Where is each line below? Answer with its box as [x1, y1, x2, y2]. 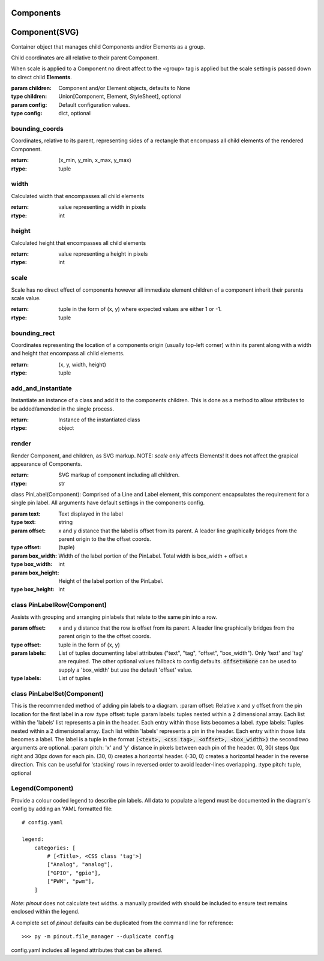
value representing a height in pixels [58, 250, 148, 258]
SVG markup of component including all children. [58, 471, 180, 478]
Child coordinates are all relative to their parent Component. [11, 54, 159, 61]
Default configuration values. [58, 101, 130, 108]
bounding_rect [11, 329, 55, 337]
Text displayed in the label [58, 510, 123, 517]
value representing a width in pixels [58, 203, 146, 211]
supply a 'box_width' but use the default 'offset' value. [58, 666, 193, 673]
